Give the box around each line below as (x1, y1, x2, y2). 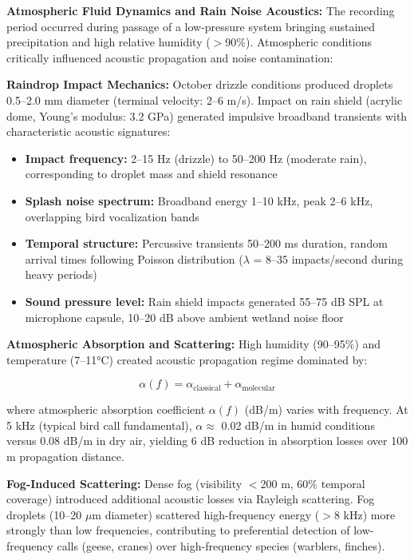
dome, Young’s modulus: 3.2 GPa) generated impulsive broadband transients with (6, 107, 408, 124)
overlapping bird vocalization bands (25, 208, 199, 224)
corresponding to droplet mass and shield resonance (25, 165, 278, 182)
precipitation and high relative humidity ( (6, 34, 211, 50)
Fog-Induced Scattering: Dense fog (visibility (6, 475, 242, 491)
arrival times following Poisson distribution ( (25, 250, 243, 267)
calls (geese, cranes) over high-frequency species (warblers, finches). (57, 538, 385, 554)
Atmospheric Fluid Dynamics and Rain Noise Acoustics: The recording (6, 2, 395, 18)
